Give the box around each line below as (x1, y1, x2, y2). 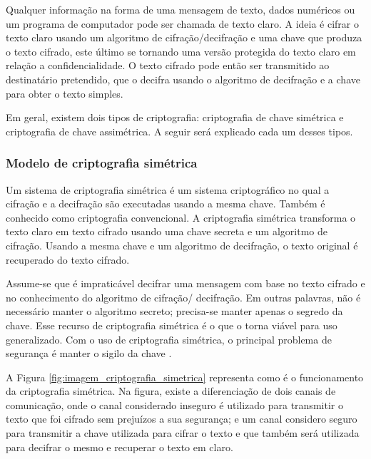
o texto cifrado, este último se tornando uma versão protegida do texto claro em (6, 43, 356, 58)
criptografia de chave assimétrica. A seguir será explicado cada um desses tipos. (6, 123, 353, 138)
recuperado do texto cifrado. (6, 252, 130, 267)
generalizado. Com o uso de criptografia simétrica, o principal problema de (6, 331, 332, 346)
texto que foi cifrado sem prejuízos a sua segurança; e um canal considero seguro (6, 411, 357, 426)
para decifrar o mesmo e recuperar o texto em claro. (6, 439, 233, 454)
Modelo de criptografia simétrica (6, 154, 198, 172)
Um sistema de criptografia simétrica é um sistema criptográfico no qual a (6, 182, 330, 197)
